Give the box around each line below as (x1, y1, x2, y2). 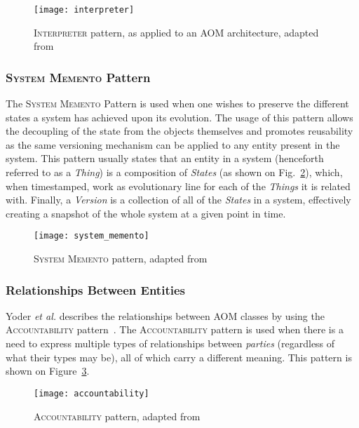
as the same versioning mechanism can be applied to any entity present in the (6, 137, 340, 152)
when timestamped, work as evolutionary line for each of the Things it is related (6, 178, 351, 193)
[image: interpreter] (34, 5, 135, 15)
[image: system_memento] (34, 231, 149, 241)
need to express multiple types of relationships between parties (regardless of (6, 336, 335, 351)
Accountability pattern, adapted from (34, 408, 201, 423)
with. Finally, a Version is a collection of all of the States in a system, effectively (6, 192, 351, 207)
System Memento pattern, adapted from (34, 251, 208, 266)
